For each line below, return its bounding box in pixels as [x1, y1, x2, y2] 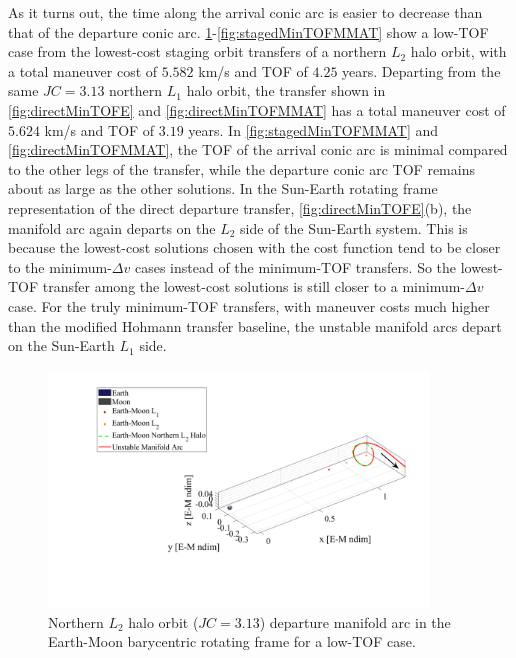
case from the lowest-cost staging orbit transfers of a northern [8, 41, 387, 62]
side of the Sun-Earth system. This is [240, 217, 468, 238]
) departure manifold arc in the [259, 611, 451, 632]
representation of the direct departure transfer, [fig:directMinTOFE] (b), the [8, 197, 472, 218]
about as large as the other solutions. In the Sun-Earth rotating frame [8, 178, 438, 199]
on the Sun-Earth [8, 335, 115, 356]
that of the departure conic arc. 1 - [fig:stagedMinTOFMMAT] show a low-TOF [8, 21, 489, 42]
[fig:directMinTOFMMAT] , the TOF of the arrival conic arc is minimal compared [8, 139, 508, 160]
